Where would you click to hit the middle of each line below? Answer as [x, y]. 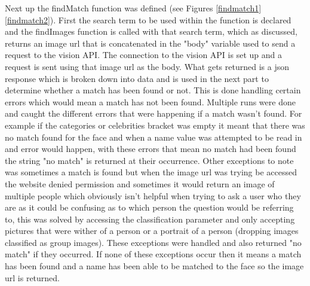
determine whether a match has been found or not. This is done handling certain [153, 90]
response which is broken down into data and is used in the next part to [137, 78]
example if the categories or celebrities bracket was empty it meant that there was [155, 125]
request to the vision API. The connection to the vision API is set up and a [143, 55]
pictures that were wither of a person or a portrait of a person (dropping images [152, 231]
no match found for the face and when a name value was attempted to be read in [154, 137]
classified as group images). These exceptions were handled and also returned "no [153, 242]
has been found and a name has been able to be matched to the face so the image [154, 266]
